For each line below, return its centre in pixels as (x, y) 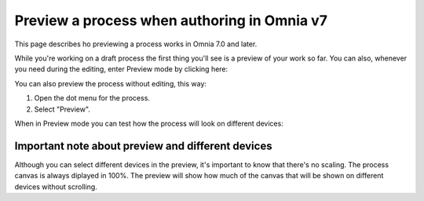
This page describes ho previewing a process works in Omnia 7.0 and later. (136, 44)
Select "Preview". (62, 109)
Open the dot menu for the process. (92, 98)
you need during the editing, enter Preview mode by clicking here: (121, 69)
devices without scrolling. (56, 186)
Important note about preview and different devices (143, 146)
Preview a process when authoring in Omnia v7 (171, 20)
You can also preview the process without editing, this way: (111, 83)
